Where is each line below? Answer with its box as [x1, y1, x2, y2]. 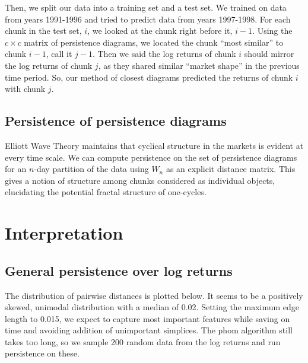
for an [5, 163, 27, 175]
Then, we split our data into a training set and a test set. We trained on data [5, 1, 287, 13]
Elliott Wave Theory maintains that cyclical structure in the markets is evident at [5, 139, 304, 151]
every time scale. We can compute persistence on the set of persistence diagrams [5, 151, 297, 163]
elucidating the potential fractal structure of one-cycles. [5, 186, 207, 198]
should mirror [244, 47, 294, 60]
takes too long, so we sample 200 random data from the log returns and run [5, 335, 281, 348]
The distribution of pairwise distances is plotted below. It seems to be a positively [5, 289, 303, 301]
